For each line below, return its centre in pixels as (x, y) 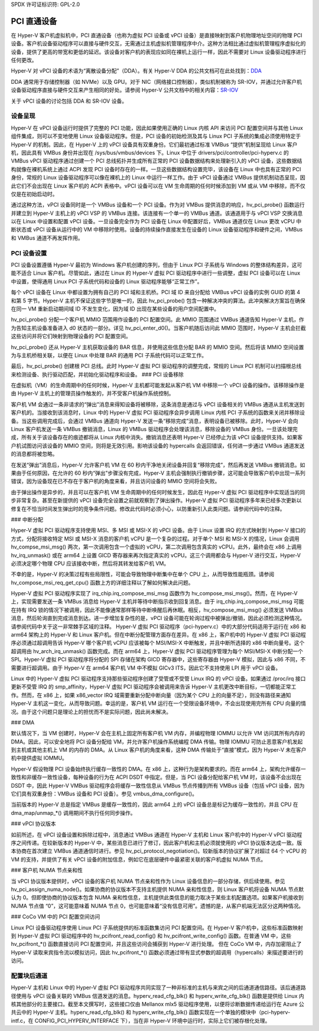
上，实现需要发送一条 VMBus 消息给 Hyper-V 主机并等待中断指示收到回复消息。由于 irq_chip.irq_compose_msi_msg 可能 (157, 602)
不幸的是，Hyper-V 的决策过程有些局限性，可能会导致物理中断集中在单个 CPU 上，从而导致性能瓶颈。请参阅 (143, 574)
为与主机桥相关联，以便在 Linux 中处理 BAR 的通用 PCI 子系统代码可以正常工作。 (109, 355)
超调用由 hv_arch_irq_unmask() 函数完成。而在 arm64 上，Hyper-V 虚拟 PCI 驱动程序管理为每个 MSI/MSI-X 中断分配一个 (157, 651)
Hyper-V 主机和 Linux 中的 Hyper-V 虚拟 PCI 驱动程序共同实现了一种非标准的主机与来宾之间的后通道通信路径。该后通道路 (159, 988)
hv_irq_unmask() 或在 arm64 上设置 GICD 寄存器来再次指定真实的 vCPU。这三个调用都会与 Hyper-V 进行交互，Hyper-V (156, 555)
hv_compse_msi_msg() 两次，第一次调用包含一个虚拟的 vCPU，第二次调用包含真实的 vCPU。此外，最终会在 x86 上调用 (156, 547)
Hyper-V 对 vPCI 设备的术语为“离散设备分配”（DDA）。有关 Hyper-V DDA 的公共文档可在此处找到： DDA (136, 71)
